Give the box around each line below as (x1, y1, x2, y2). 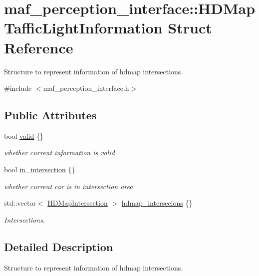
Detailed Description (4, 239, 113, 254)
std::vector (4, 198, 36, 208)
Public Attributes (4, 107, 97, 123)
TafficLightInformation (4, 17, 163, 38)
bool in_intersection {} (4, 164, 75, 175)
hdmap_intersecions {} (121, 198, 193, 208)
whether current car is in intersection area (4, 181, 133, 191)
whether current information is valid (4, 147, 115, 158)
